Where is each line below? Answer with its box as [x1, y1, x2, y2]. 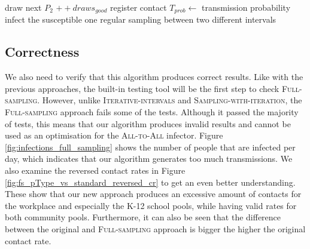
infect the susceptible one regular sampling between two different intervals [5, 13, 276, 26]
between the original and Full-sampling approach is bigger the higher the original [5, 222, 306, 235]
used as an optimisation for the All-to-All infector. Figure [5, 129, 223, 142]
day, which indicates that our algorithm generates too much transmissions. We [5, 152, 293, 165]
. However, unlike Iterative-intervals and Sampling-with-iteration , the [37, 94, 302, 106]
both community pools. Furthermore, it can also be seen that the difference [5, 211, 281, 223]
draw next [5, 1, 42, 13]
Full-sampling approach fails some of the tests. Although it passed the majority [5, 106, 299, 118]
